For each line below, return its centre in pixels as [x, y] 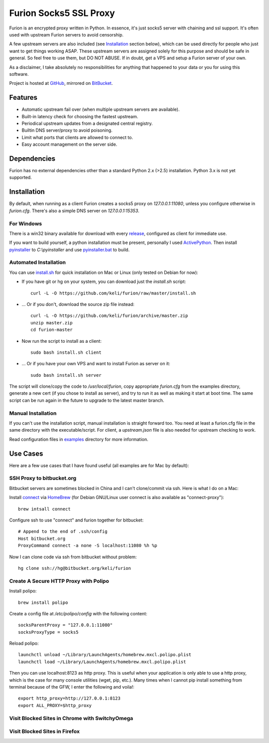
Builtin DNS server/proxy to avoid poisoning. [67, 130]
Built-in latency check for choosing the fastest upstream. [80, 116]
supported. [20, 178]
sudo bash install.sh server [66, 375]
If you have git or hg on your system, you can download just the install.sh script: [104, 281]
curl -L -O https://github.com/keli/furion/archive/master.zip [109, 316]
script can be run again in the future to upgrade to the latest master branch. [87, 400]
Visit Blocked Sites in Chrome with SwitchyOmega [71, 718]
